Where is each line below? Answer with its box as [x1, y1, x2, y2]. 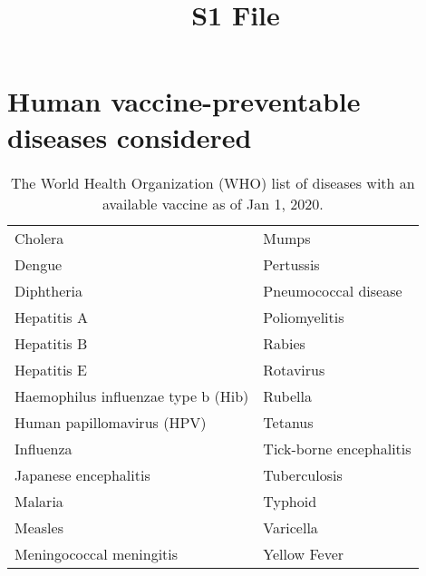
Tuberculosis [263, 464, 343, 485]
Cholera [15, 227, 64, 249]
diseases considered [7, 118, 252, 155]
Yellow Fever [263, 542, 344, 564]
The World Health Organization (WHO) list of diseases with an [10, 171, 415, 193]
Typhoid [263, 490, 317, 512]
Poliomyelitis [263, 306, 344, 327]
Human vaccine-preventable [7, 83, 361, 120]
